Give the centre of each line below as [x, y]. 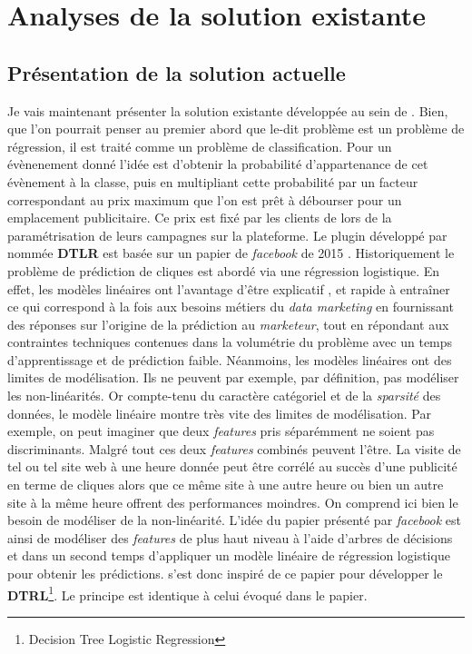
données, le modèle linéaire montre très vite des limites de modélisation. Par [219, 413]
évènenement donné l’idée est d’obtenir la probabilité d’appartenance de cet [218, 164]
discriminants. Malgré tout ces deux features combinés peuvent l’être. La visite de [234, 448]
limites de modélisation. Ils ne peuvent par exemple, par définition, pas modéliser [233, 377]
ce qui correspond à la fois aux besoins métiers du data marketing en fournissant [231, 307]
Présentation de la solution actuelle [177, 72]
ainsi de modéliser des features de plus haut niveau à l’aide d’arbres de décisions [230, 537]
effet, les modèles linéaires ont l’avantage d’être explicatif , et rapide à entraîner [229, 288]
